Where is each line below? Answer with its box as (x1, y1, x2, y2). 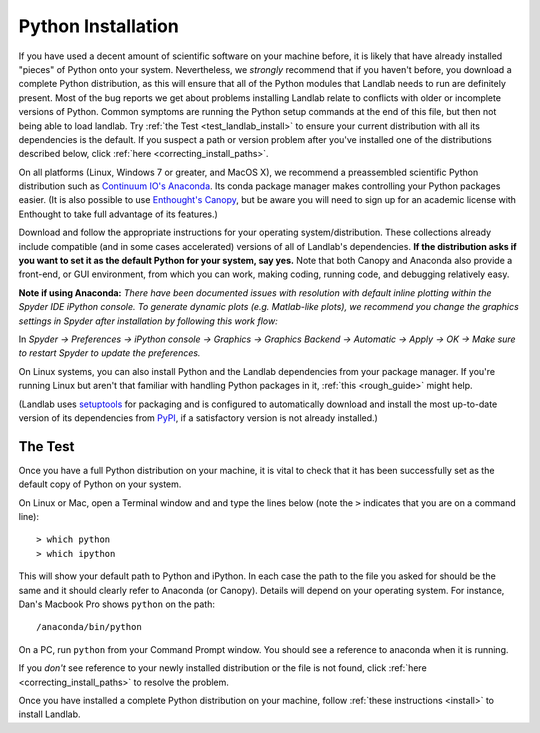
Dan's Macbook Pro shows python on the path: (18, 598, 215, 610)
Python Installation (18, 15, 179, 37)
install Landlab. (18, 708, 81, 720)
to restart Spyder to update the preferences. (18, 347, 201, 359)
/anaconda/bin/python (36, 621, 142, 633)
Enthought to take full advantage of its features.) (18, 208, 219, 220)
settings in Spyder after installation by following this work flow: (18, 315, 279, 327)
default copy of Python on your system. (18, 478, 182, 490)
